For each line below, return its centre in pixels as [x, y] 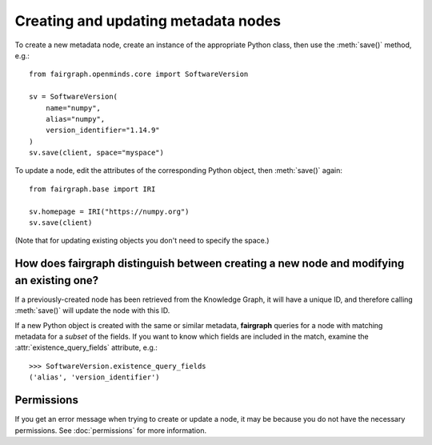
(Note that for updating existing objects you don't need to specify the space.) [142, 241]
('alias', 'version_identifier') [94, 377]
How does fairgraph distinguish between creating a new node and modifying [210, 264]
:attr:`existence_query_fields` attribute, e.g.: [86, 347]
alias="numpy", [75, 119]
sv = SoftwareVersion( [74, 97]
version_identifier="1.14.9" [102, 130]
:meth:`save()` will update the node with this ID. [92, 311]
